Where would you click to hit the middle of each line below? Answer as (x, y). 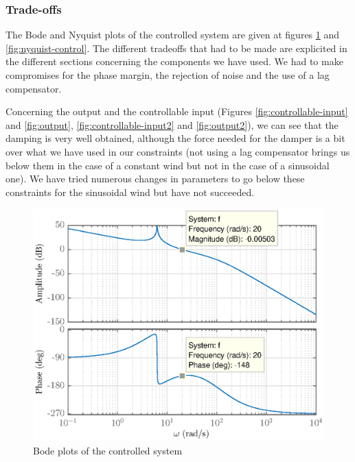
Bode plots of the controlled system (108, 451)
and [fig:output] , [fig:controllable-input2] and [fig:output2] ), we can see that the (172, 124)
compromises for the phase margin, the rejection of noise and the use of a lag (168, 75)
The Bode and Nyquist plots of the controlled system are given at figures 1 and (173, 35)
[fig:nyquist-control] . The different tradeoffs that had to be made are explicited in (176, 48)
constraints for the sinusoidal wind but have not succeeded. (130, 192)
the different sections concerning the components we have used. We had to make (174, 61)
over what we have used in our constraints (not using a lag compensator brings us (178, 151)
